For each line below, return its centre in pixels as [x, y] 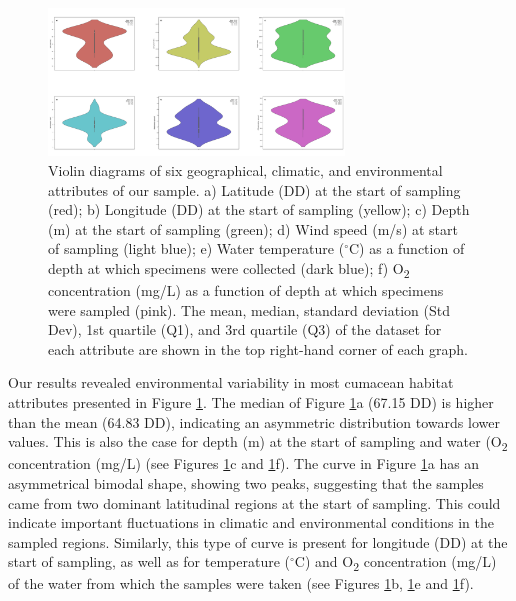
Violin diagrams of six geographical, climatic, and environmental [245, 169]
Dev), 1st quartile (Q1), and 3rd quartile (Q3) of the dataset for [245, 329]
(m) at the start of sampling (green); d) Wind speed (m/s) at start [253, 228]
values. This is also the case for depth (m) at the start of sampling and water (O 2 [258, 443]
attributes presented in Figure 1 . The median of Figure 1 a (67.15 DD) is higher [251, 402]
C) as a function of [406, 248]
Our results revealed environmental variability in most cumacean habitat [231, 382]
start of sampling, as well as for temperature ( [149, 561]
